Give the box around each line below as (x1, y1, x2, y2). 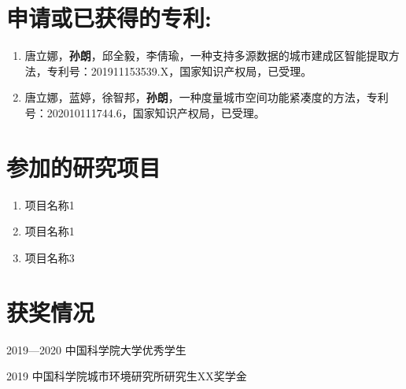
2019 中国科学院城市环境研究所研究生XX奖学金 (6, 368, 247, 384)
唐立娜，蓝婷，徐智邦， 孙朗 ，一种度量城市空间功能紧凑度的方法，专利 (24, 89, 389, 106)
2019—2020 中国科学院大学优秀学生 (6, 341, 186, 358)
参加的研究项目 (6, 150, 161, 183)
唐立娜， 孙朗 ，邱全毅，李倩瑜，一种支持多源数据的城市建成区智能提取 (24, 47, 389, 64)
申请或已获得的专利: (6, 2, 212, 34)
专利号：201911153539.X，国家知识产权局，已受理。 (46, 62, 312, 79)
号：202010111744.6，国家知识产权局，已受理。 (24, 104, 265, 120)
